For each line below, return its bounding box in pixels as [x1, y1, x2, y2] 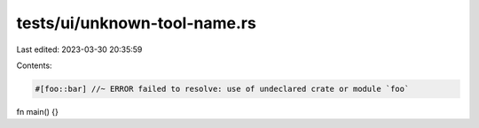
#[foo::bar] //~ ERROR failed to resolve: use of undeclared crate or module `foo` [35, 84, 410, 94]
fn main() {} [16, 106, 59, 117]
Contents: [16, 60, 52, 71]
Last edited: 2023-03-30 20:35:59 [16, 44, 143, 55]
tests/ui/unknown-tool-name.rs [16, 13, 256, 33]
